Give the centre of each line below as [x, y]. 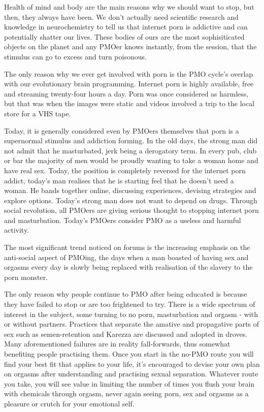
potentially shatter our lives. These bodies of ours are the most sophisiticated [124, 36]
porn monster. [26, 277]
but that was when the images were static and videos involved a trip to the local [129, 103]
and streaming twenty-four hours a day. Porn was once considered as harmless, [126, 93]
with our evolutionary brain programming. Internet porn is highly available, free [129, 84]
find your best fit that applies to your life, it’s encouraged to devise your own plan [132, 363]
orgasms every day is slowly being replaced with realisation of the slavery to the [128, 267]
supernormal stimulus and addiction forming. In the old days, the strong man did [131, 140]
